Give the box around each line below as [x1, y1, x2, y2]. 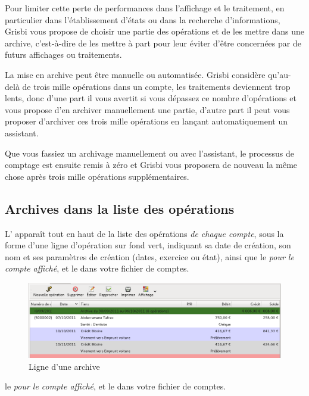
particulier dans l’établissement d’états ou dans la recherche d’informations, [5, 13, 280, 26]
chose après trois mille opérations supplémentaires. [5, 170, 189, 182]
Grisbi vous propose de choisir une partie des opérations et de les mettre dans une [5, 25, 304, 38]
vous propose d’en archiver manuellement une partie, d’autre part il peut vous [5, 103, 290, 116]
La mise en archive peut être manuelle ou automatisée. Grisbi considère [5, 68, 266, 80]
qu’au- [268, 68, 291, 80]
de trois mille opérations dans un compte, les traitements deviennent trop [22, 80, 291, 92]
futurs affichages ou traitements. [5, 48, 122, 61]
